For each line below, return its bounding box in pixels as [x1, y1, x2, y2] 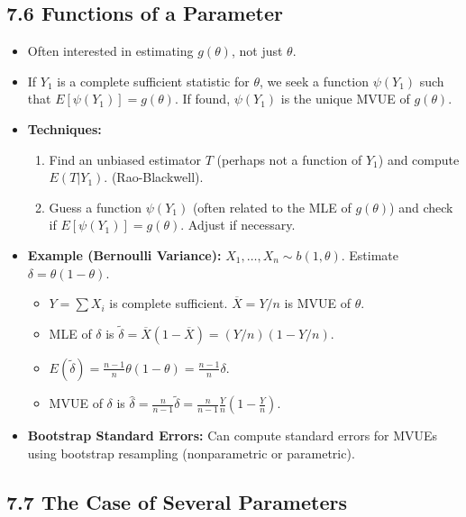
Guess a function [49, 197, 142, 216]
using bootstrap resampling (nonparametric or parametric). [27, 443, 355, 462]
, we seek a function [259, 71, 369, 90]
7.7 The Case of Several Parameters [6, 487, 347, 515]
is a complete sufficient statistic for [57, 71, 250, 90]
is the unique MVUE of [280, 89, 410, 108]
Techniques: [27, 119, 102, 138]
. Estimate [341, 245, 399, 264]
